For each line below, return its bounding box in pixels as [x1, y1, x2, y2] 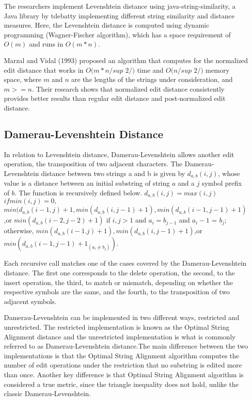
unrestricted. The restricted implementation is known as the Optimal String [4, 321, 230, 332]
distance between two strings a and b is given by [41, 168, 185, 178]
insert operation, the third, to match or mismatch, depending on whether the [4, 277, 233, 287]
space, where [4, 74, 42, 84]
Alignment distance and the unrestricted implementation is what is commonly [4, 331, 236, 341]
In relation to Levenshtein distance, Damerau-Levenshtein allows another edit [4, 149, 235, 159]
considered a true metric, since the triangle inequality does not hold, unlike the [4, 379, 239, 389]
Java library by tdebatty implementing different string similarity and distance [4, 10, 235, 20]
